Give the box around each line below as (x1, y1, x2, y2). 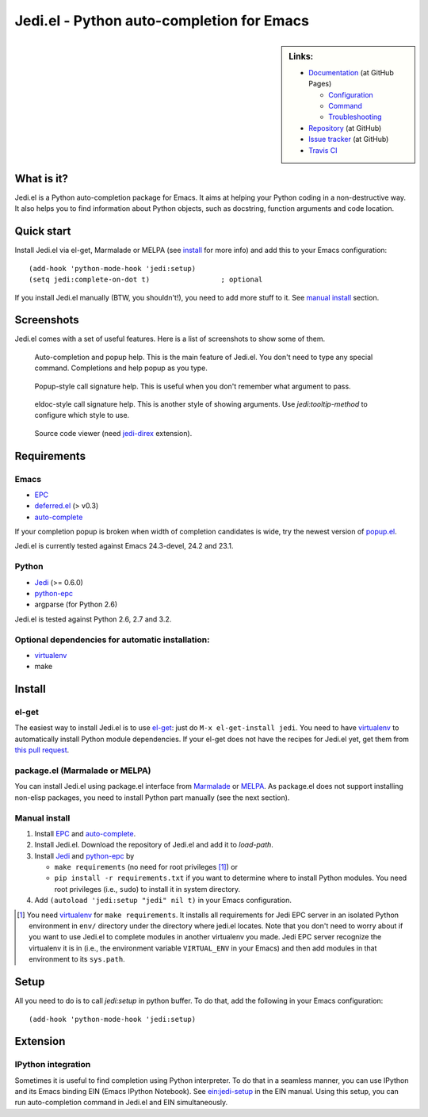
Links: (289, 51, 314, 62)
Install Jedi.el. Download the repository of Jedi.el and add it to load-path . (34, 840, 273, 850)
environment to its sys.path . (29, 954, 126, 964)
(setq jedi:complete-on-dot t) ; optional (29, 275, 263, 285)
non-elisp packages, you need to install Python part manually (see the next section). (14, 793, 290, 802)
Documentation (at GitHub (308, 67, 394, 77)
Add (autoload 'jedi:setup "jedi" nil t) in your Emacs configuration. (34, 896, 292, 905)
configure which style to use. (34, 411, 130, 420)
